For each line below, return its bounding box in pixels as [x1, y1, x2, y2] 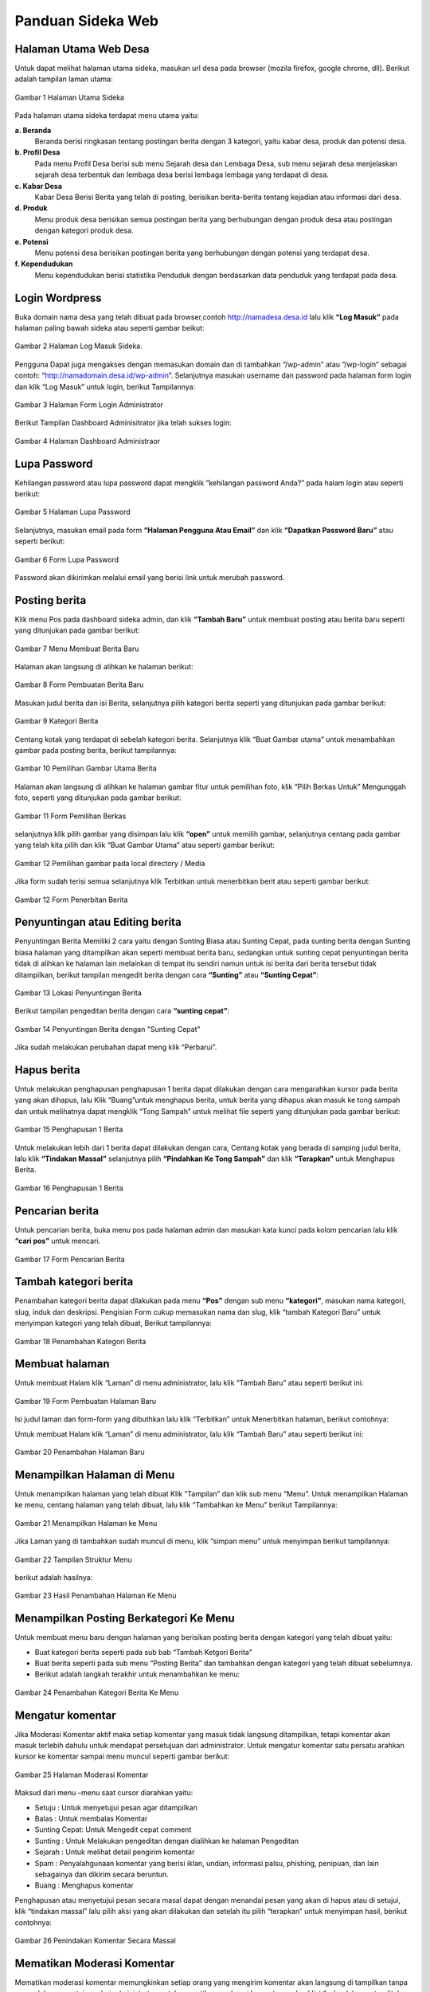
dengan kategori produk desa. [34, 225, 135, 235]
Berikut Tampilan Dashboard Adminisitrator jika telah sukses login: [14, 418, 233, 428]
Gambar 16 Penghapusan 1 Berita [14, 1183, 123, 1193]
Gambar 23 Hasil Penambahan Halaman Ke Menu [14, 1590, 177, 1601]
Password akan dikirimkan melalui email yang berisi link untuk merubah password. [14, 572, 285, 582]
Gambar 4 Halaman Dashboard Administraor [14, 436, 161, 445]
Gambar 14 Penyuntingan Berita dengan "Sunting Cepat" [14, 1024, 201, 1033]
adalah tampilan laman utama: [14, 74, 113, 84]
